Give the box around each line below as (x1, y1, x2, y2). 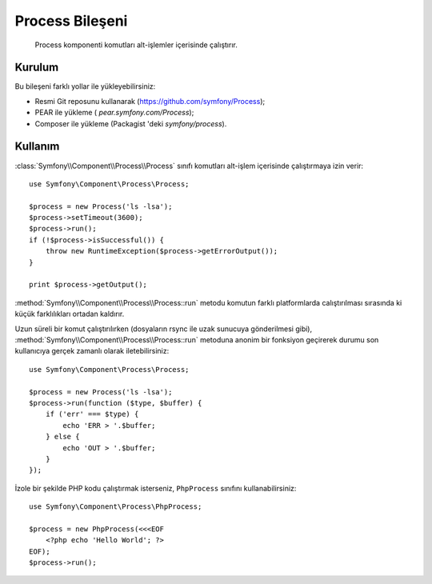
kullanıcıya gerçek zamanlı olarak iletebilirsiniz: (14, 346, 170, 356)
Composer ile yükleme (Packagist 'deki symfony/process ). (34, 118, 227, 128)
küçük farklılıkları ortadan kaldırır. (14, 309, 125, 319)
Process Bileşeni (14, 12, 128, 30)
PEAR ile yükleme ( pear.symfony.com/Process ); (34, 108, 194, 118)
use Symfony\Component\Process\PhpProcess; (29, 502, 202, 511)
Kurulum (14, 61, 59, 74)
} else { (45, 432, 80, 442)
